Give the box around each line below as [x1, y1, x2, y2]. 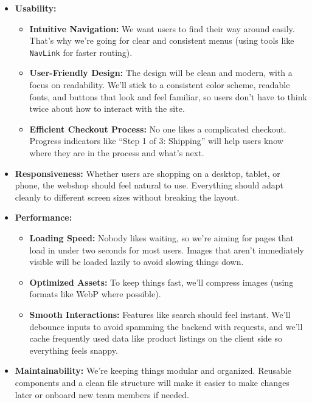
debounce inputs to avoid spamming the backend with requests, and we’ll [29, 320, 303, 332]
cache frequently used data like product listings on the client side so [29, 332, 282, 345]
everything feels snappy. [29, 343, 118, 356]
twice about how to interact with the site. [29, 102, 185, 115]
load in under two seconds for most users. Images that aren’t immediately [29, 243, 304, 256]
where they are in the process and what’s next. [29, 146, 204, 159]
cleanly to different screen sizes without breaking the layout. [15, 190, 240, 203]
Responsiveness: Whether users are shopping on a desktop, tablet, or [15, 167, 280, 179]
